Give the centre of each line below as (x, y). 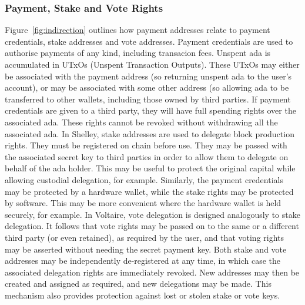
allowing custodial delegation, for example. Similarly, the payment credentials (144, 179)
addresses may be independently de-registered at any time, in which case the (143, 261)
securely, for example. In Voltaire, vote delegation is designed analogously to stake (152, 214)
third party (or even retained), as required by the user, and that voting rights (145, 237)
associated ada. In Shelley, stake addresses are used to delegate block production (150, 133)
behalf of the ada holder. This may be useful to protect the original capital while (150, 168)
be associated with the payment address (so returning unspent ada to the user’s (148, 76)
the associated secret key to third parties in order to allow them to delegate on (147, 156)
